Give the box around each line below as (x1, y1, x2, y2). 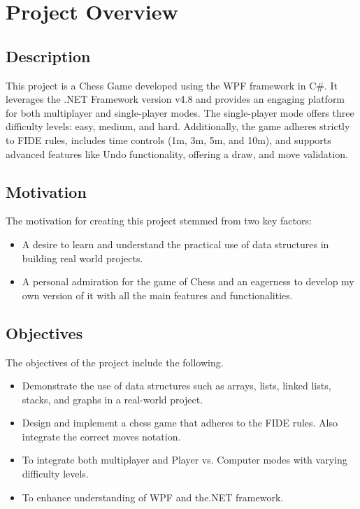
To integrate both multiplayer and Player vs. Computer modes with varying (22, 452, 347, 467)
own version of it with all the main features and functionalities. (22, 287, 293, 302)
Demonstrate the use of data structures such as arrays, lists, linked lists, (22, 378, 331, 393)
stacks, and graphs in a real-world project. (22, 392, 203, 406)
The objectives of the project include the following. (6, 354, 224, 369)
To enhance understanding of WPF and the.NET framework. (22, 489, 284, 504)
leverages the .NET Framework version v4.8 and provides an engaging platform (6, 92, 345, 106)
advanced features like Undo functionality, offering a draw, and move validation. (6, 146, 348, 161)
